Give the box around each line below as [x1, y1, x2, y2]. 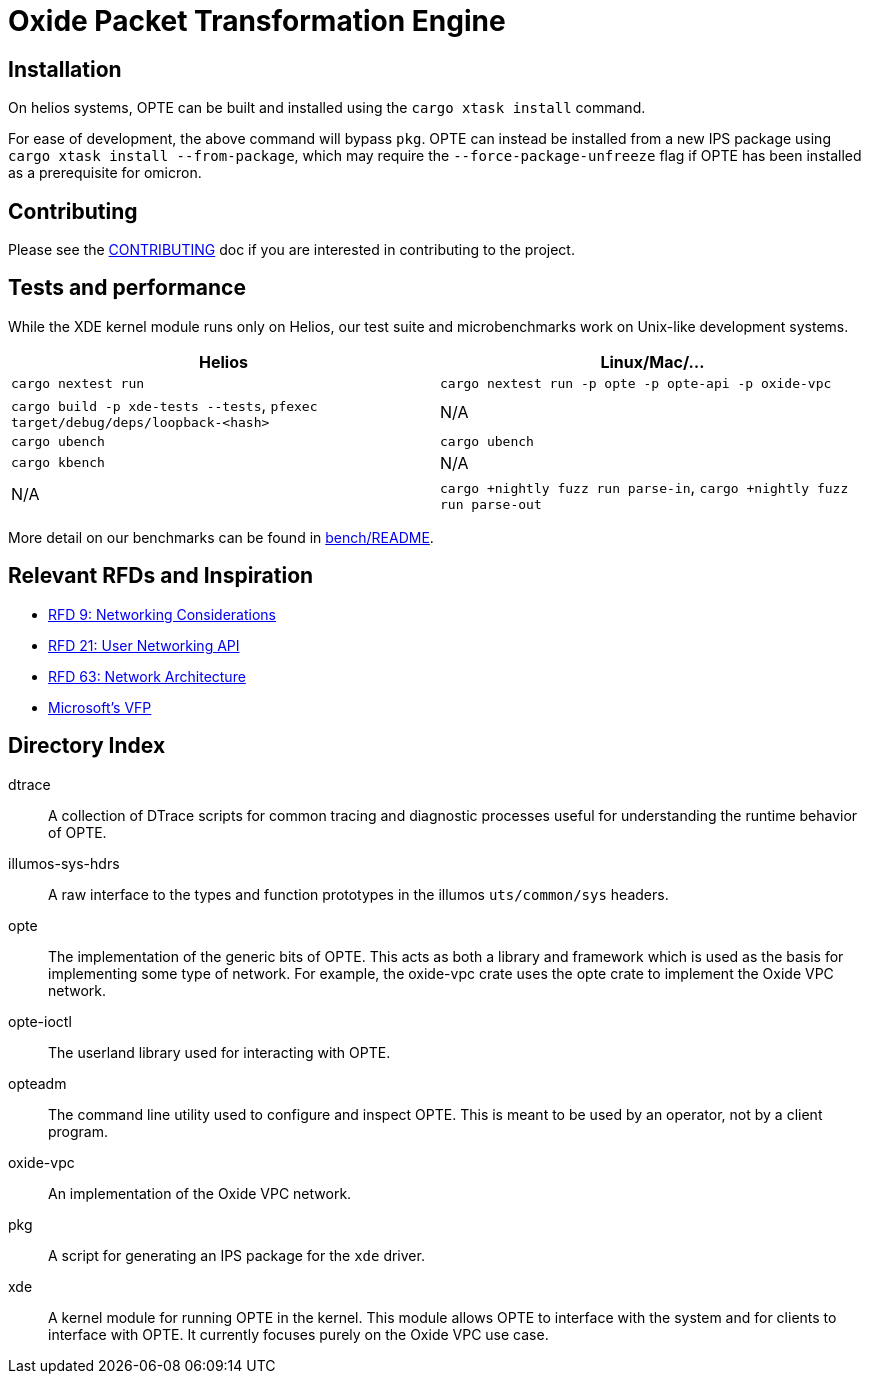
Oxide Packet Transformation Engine [8, 4, 506, 38]
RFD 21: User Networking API [48, 636, 240, 654]
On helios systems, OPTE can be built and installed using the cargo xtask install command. [8, 99, 646, 117]
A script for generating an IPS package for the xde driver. [48, 1246, 425, 1264]
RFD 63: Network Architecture [48, 667, 246, 685]
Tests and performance [8, 275, 246, 301]
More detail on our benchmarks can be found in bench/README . [8, 528, 434, 546]
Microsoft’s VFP [48, 698, 152, 716]
